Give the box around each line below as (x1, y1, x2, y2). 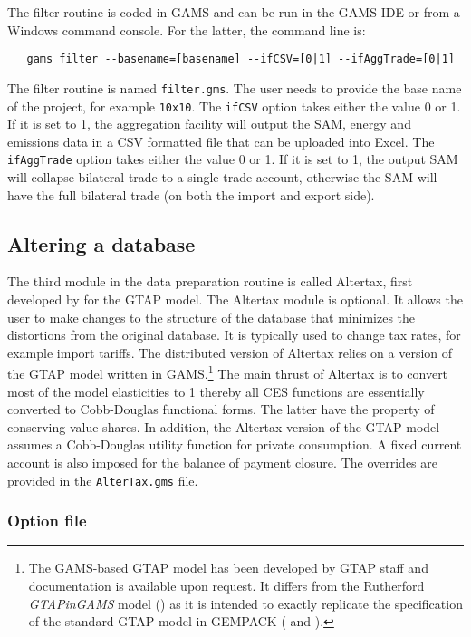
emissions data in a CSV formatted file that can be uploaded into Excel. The (7, 131, 435, 150)
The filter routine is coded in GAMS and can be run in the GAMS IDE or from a (7, 3, 460, 21)
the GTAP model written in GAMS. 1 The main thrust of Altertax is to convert (7, 362, 448, 383)
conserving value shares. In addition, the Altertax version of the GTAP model (7, 417, 440, 436)
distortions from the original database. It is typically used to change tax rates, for (7, 325, 461, 344)
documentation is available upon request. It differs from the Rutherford (28, 576, 425, 595)
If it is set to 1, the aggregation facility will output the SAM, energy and (7, 114, 411, 133)
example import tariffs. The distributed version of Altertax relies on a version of (7, 343, 453, 362)
